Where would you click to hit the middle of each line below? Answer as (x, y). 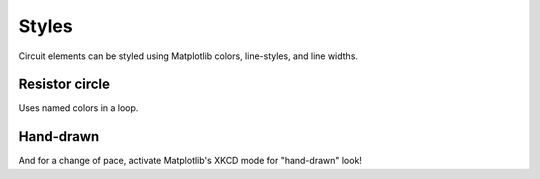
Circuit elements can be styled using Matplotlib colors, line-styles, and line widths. (188, 56)
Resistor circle (64, 84)
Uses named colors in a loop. (78, 108)
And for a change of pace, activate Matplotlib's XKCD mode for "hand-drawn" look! (190, 161)
